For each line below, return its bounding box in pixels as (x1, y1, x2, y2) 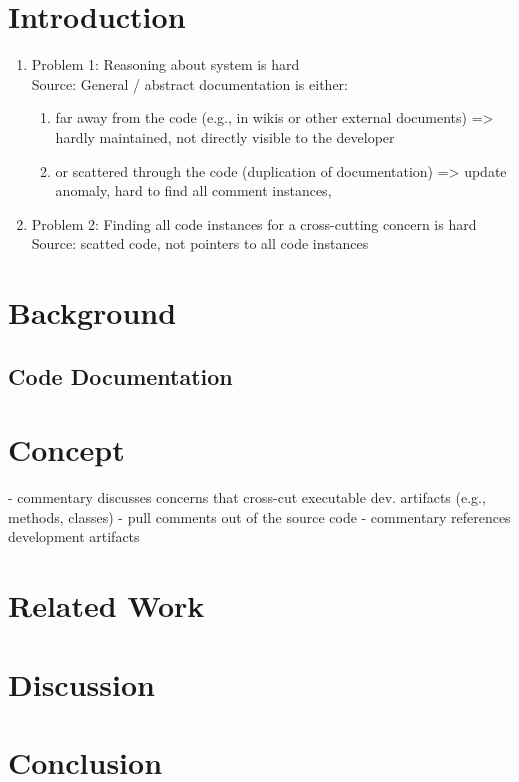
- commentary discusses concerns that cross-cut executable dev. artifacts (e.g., (8, 487, 486, 508)
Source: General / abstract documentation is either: (31, 73, 348, 94)
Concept (8, 429, 125, 470)
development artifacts (8, 526, 140, 547)
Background (8, 292, 177, 333)
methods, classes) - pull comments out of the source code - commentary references (8, 506, 511, 527)
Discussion (8, 663, 155, 704)
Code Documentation (8, 360, 233, 391)
